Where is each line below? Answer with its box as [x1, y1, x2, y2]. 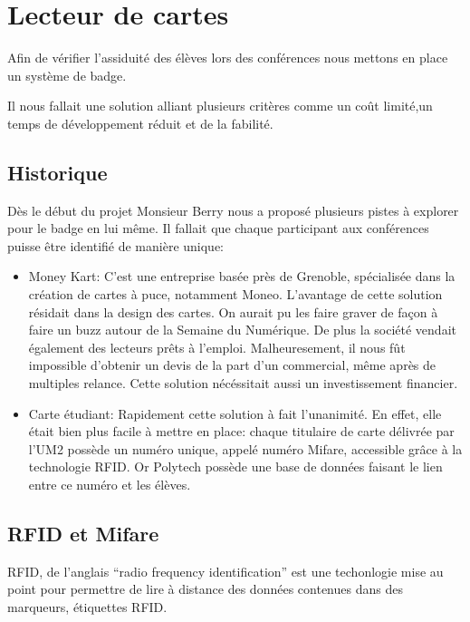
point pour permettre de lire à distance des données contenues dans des [7, 579, 403, 598]
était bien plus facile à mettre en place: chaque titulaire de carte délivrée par [28, 422, 455, 441]
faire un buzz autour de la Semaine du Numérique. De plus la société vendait [28, 320, 456, 339]
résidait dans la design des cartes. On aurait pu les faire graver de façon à [28, 302, 438, 321]
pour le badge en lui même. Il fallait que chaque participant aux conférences [7, 219, 429, 238]
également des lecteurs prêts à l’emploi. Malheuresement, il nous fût [28, 337, 406, 356]
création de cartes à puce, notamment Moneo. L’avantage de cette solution [28, 285, 443, 304]
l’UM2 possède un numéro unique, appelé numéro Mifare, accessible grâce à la [28, 439, 463, 458]
